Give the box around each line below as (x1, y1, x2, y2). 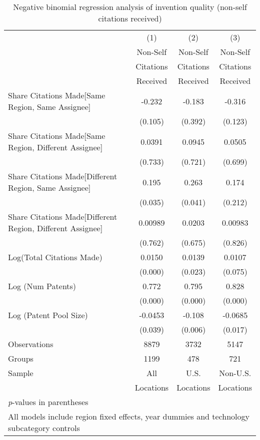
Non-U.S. (219, 367, 251, 379)
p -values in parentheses (8, 396, 88, 408)
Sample (8, 367, 33, 379)
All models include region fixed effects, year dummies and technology (8, 411, 249, 422)
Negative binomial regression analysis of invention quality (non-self (13, 1, 247, 12)
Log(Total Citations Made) (8, 251, 102, 263)
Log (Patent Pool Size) (8, 309, 88, 321)
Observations (8, 338, 53, 350)
